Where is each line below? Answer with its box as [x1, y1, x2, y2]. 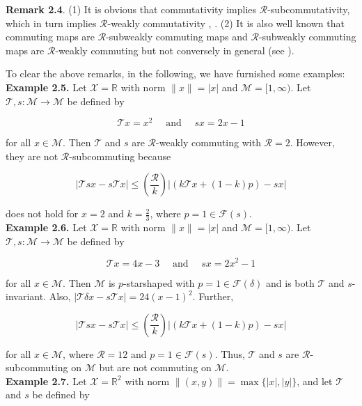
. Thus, [214, 346, 245, 361]
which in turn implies [6, 15, 97, 30]
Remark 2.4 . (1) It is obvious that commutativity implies [6, 2, 257, 16]
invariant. [6, 289, 47, 304]
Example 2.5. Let [6, 79, 87, 94]
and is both [266, 275, 315, 290]
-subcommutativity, [267, 2, 350, 16]
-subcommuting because [69, 148, 171, 163]
